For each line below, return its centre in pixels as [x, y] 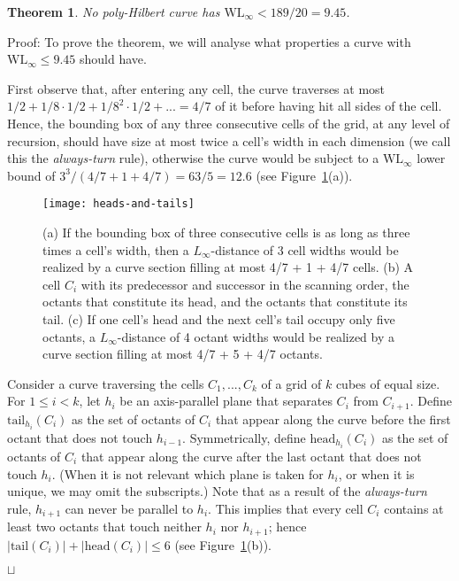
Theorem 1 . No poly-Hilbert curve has [114, 12]
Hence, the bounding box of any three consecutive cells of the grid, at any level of [229, 123]
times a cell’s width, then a [116, 249]
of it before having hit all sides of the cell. [329, 106]
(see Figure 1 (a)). [304, 175]
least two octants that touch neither [104, 527]
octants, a [69, 336]
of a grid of [291, 383]
